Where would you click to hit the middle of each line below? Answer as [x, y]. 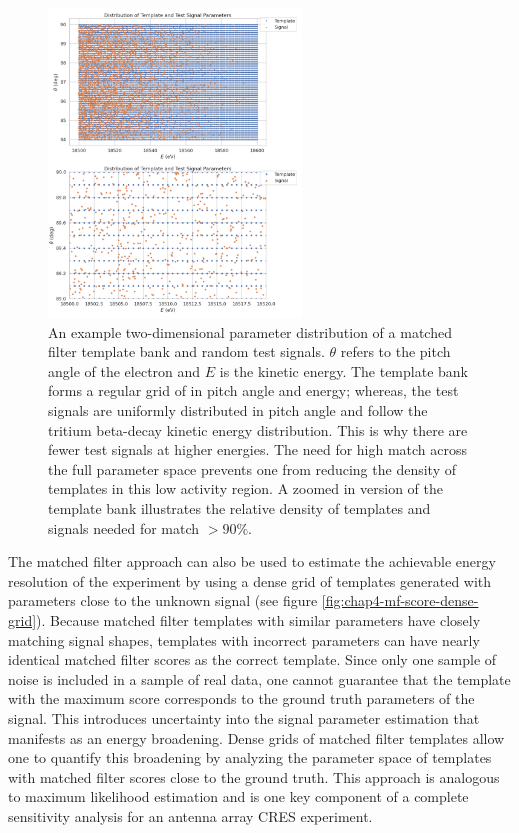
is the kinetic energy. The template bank [343, 370]
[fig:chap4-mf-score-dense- [400, 600]
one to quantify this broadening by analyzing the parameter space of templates [250, 757]
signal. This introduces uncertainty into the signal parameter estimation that [244, 717]
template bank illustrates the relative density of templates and [239, 508]
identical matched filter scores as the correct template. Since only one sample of [252, 659]
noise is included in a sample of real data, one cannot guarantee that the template [259, 678]
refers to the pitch [395, 351]
